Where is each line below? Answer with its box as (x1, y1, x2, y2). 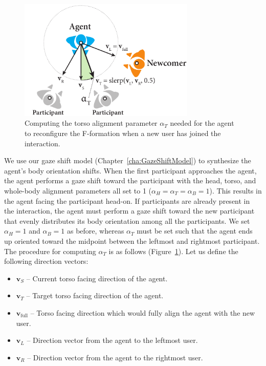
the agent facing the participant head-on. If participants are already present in (4, 195, 250, 206)
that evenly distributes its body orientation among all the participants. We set (4, 215, 250, 226)
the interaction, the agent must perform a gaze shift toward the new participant (4, 205, 255, 216)
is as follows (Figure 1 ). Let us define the (108, 245, 238, 256)
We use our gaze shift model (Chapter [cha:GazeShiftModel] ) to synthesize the (4, 155, 251, 166)
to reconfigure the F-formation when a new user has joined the (25, 128, 221, 138)
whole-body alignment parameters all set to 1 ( (4, 185, 151, 196)
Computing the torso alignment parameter (25, 118, 158, 128)
